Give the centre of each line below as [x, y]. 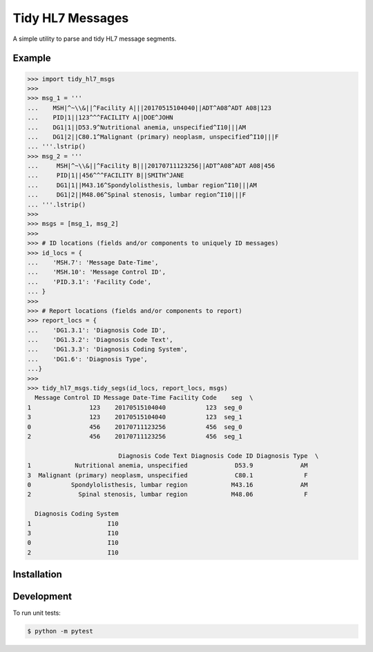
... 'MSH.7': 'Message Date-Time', [93, 262]
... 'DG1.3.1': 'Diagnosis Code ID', [96, 330]
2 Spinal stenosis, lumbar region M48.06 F [168, 495]
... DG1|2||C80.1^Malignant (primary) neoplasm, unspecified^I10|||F [153, 137]
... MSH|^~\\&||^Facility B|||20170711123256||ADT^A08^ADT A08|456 [151, 166]
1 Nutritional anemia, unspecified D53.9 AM [168, 466]
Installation [37, 574]
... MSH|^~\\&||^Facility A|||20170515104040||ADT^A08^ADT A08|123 [150, 108]
